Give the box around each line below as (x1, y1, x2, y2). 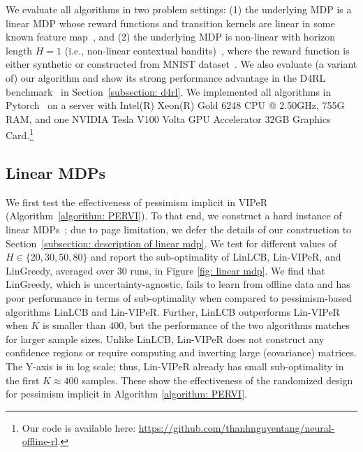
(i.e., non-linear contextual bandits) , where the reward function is (64, 43, 350, 57)
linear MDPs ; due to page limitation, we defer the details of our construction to (6, 221, 352, 236)
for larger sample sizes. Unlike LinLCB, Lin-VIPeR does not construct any (6, 331, 325, 346)
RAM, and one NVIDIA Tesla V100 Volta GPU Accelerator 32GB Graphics (6, 111, 331, 126)
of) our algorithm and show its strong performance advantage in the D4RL (6, 70, 326, 85)
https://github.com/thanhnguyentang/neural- (138, 420, 335, 435)
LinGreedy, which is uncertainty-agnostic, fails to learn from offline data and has (6, 277, 350, 291)
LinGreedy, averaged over (6, 263, 114, 277)
